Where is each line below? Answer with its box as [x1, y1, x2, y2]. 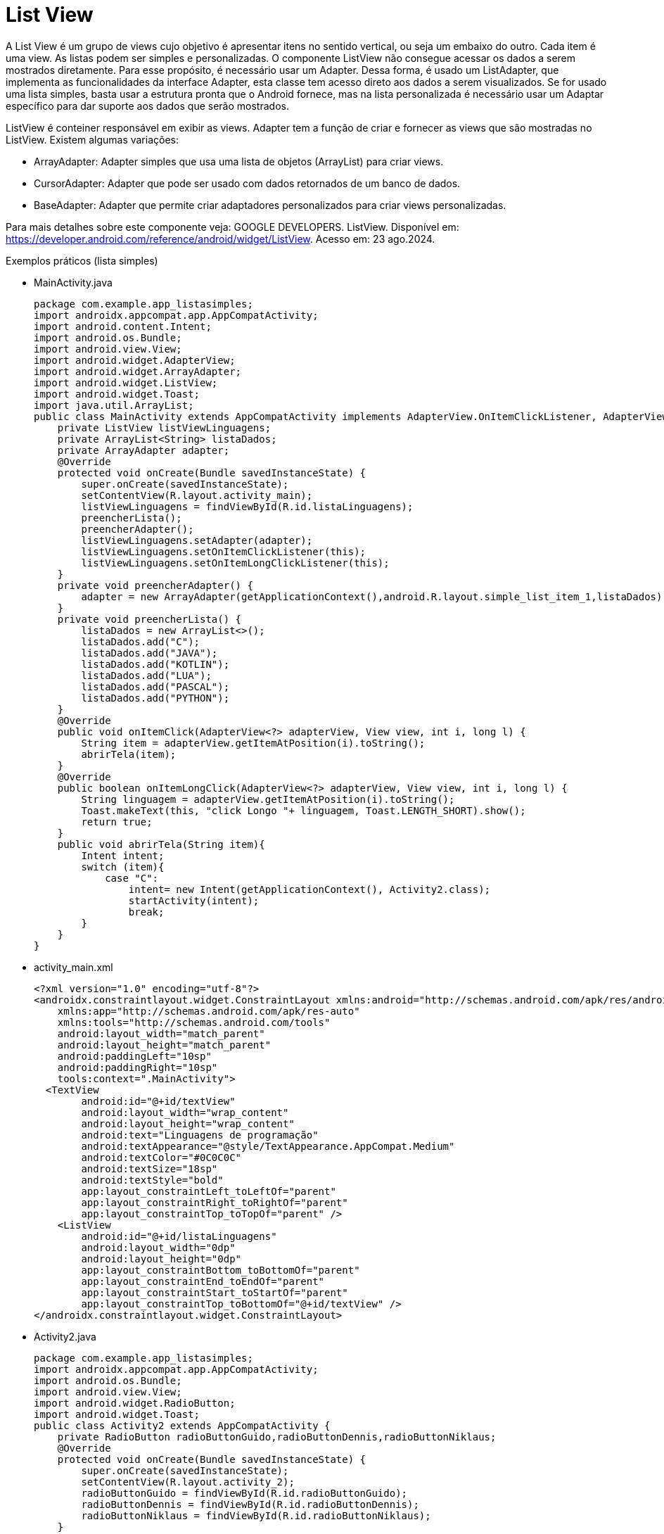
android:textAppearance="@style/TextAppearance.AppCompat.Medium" [81, 1140, 455, 1152]
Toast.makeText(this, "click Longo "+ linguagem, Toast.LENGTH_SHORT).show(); [81, 804, 526, 816]
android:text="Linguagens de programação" [81, 1129, 319, 1141]
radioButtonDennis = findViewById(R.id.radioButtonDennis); [81, 1498, 419, 1510]
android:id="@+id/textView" [81, 1095, 236, 1107]
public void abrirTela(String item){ [57, 838, 265, 850]
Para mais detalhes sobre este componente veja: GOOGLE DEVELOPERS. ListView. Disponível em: [6, 220, 459, 233]
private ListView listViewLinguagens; [57, 421, 272, 433]
